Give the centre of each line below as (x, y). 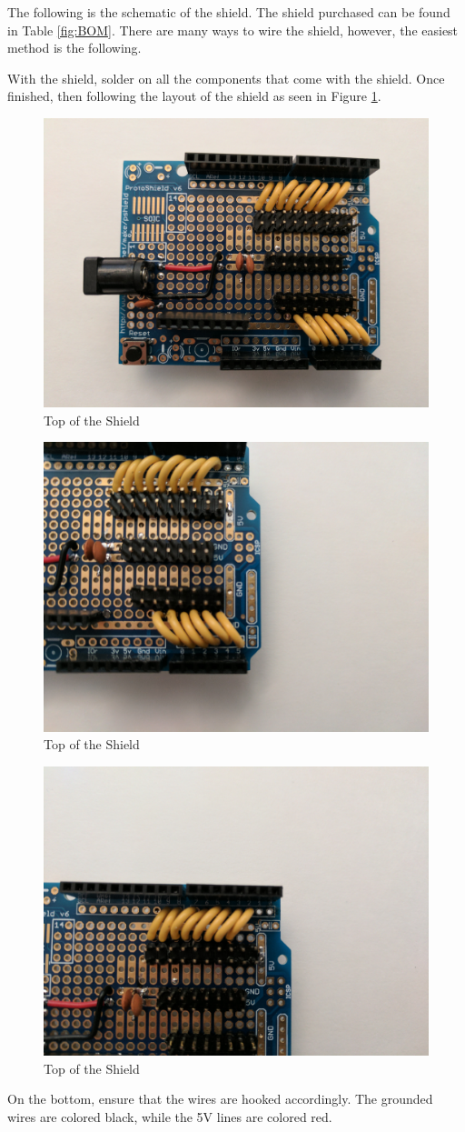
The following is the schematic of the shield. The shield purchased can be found (229, 12)
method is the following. (74, 48)
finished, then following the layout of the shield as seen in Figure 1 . (194, 96)
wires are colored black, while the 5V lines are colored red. (170, 1117)
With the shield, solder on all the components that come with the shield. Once (226, 78)
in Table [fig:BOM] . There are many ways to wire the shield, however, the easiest (233, 30)
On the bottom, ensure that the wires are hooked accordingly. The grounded (220, 1099)
